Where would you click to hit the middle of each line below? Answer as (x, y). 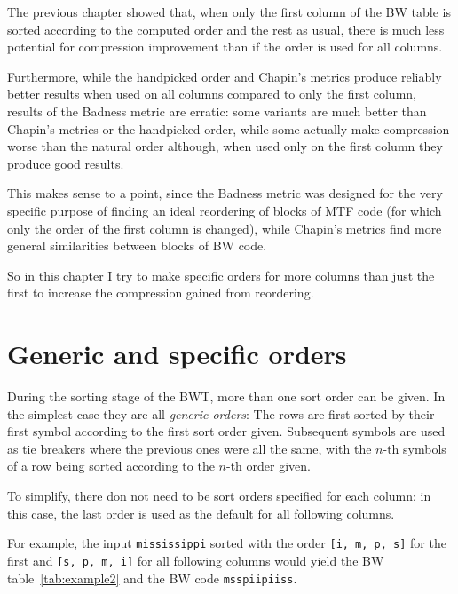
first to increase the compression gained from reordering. (161, 293)
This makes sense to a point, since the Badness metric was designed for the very (225, 193)
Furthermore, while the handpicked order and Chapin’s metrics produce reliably (225, 76)
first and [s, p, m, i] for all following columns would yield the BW (196, 560)
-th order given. (268, 466)
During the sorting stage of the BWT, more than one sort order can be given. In (226, 396)
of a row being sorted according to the (111, 466)
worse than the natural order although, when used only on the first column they (225, 146)
